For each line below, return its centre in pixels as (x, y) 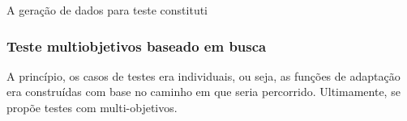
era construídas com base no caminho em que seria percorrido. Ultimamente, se (203, 92)
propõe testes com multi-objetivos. (92, 107)
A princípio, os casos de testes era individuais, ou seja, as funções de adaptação (203, 75)
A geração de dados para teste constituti (107, 10)
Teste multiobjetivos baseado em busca (137, 46)
